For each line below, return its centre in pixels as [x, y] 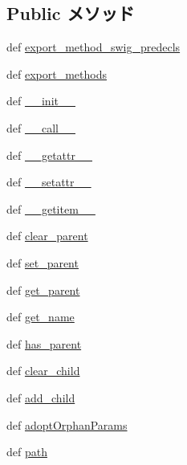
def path [27, 452]
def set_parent [43, 262]
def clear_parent [47, 236]
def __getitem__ [51, 208]
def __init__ [41, 101]
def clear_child [43, 371]
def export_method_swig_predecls [93, 47]
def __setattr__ [49, 182]
